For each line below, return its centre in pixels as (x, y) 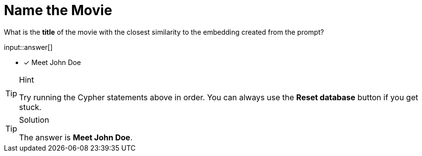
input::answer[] (28, 47)
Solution (34, 120)
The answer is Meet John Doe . (76, 137)
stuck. (30, 107)
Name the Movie (58, 10)
